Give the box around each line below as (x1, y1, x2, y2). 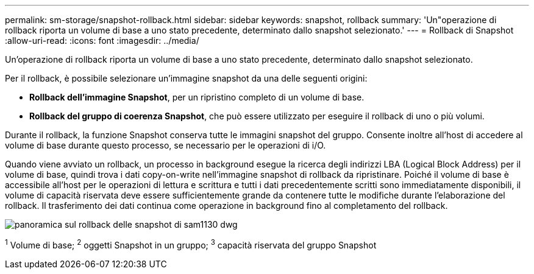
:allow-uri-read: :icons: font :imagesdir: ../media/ (5, 35, 199, 46)
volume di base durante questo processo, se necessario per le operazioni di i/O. (5, 140, 326, 150)
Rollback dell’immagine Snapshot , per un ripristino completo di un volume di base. (29, 92, 365, 102)
